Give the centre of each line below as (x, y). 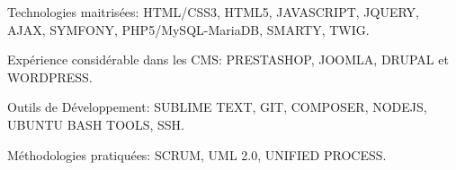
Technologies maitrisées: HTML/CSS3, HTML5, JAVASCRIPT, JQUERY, (213, 12)
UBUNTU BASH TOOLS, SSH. (96, 124)
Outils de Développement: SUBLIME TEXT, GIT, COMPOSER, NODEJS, (217, 107)
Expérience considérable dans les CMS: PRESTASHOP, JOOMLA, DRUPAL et (228, 59)
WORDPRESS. (50, 76)
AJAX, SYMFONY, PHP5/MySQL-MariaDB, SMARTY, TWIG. (188, 29)
